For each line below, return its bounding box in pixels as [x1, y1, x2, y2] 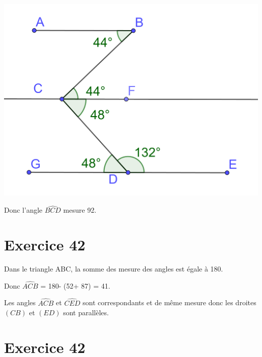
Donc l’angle [4, 205, 43, 215]
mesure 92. [63, 205, 97, 215]
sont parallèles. [63, 307, 109, 318]
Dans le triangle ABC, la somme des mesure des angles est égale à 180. [4, 263, 223, 274]
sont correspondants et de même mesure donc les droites [82, 297, 256, 308]
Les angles [4, 297, 36, 308]
